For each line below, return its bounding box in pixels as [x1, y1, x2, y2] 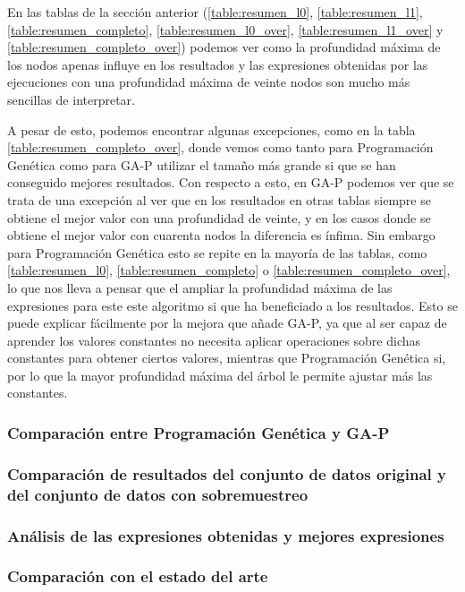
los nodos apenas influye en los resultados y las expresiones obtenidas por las [7, 55, 428, 73]
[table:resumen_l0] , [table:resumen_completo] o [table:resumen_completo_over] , [7, 261, 451, 279]
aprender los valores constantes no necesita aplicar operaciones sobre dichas [7, 330, 421, 349]
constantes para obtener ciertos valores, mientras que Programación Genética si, [7, 348, 446, 367]
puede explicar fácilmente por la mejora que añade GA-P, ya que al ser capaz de [7, 313, 447, 332]
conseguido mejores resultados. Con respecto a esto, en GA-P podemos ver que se [7, 173, 454, 192]
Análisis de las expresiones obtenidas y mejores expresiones [7, 524, 444, 546]
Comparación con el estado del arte [7, 565, 268, 588]
